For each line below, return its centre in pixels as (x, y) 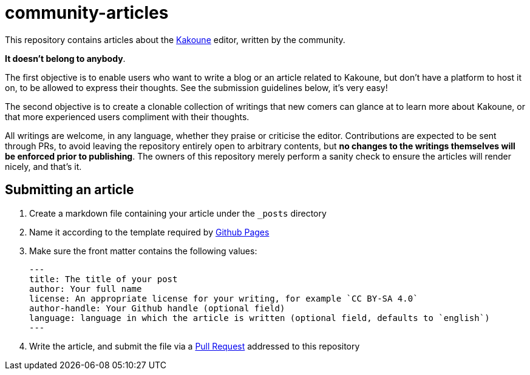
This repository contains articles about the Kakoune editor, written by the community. (175, 39)
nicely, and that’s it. (43, 166)
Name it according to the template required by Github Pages (149, 232)
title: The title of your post (104, 279)
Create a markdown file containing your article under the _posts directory (178, 213)
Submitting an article (70, 190)
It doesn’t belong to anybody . (65, 58)
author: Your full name (86, 289)
